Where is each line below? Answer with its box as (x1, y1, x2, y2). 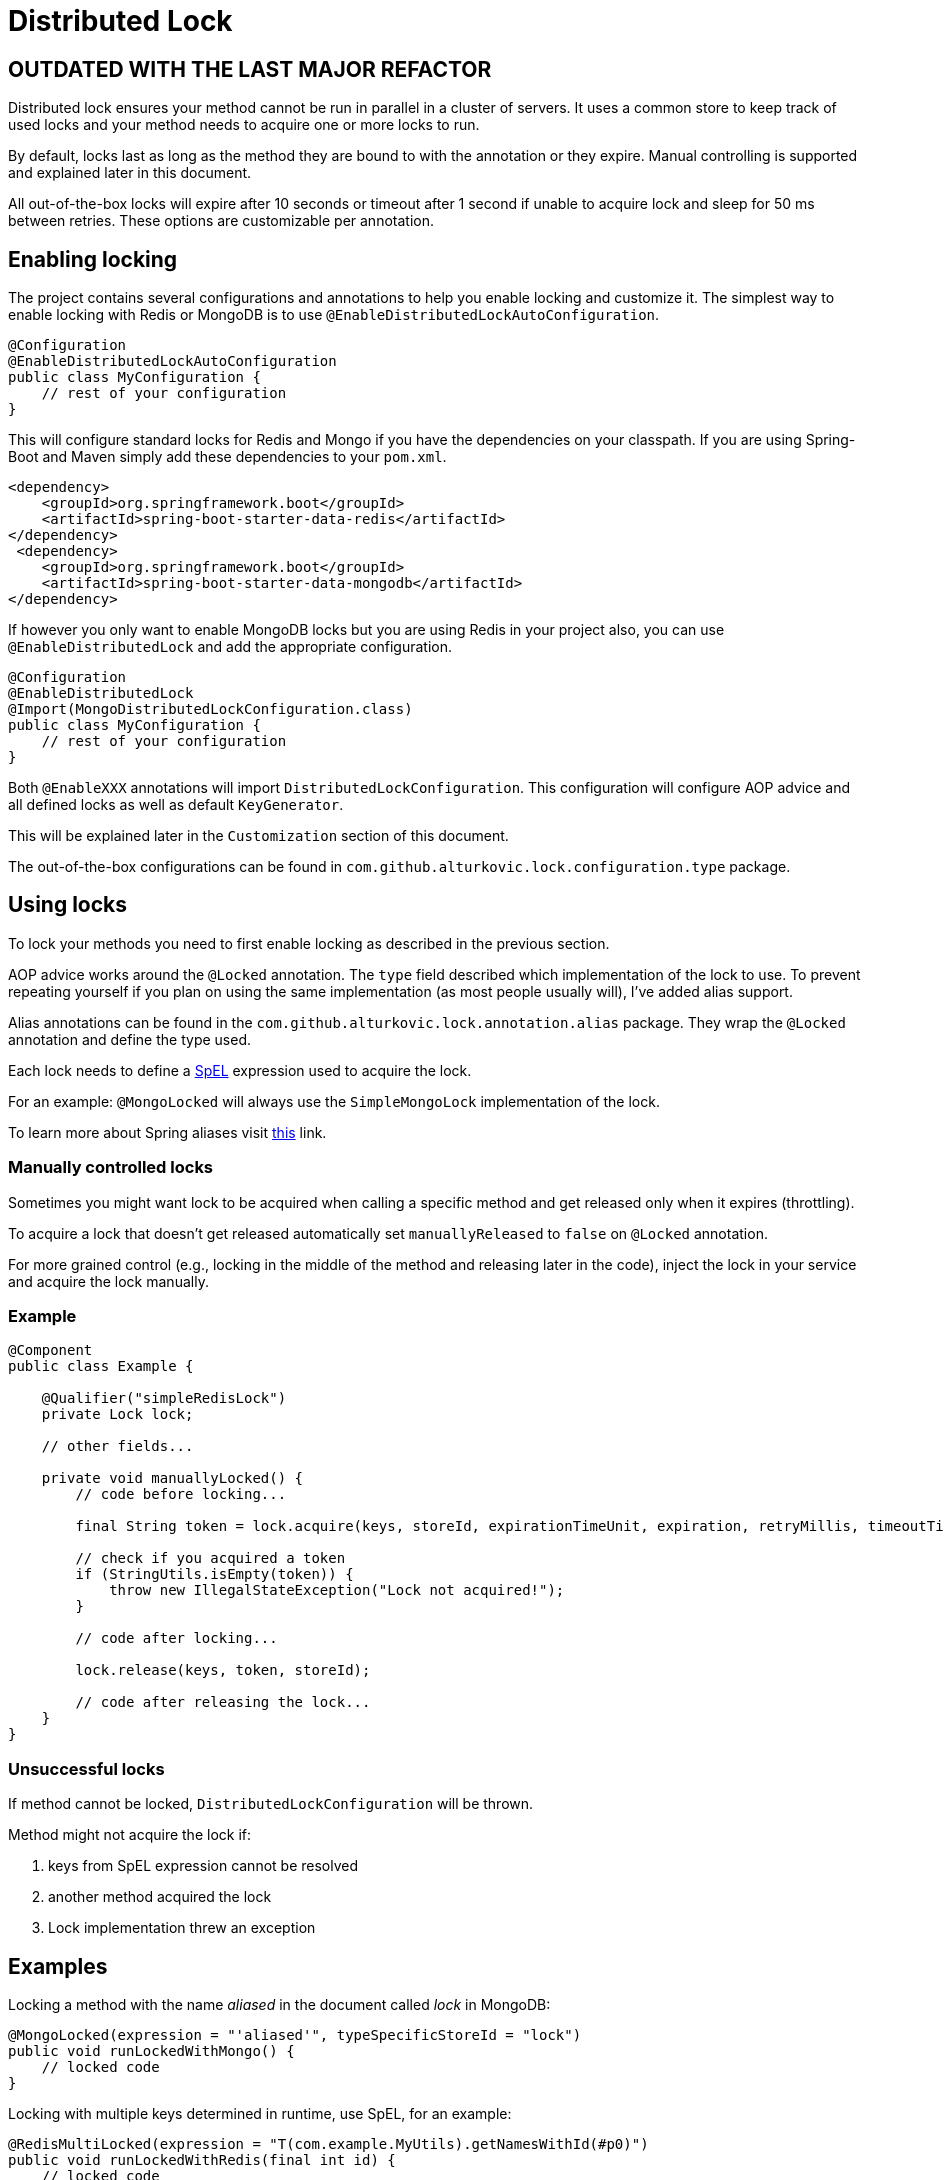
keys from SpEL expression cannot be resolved (48, 1857, 359, 1875)
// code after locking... (75, 1630, 278, 1647)
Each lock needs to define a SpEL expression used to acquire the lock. (8, 1061, 472, 1079)
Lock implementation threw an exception (48, 1919, 316, 1937)
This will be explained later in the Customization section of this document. (8, 827, 509, 845)
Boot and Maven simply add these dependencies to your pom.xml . (8, 448, 447, 466)
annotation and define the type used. (8, 1030, 251, 1048)
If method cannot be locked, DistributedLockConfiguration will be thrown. (8, 1795, 534, 1813)
